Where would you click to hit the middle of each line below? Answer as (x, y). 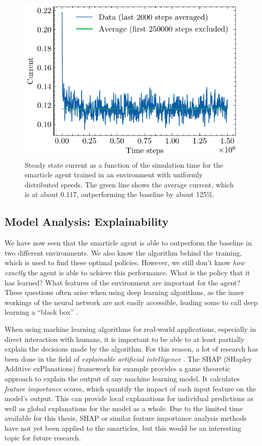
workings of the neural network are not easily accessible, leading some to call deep (131, 302)
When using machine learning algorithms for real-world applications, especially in (130, 329)
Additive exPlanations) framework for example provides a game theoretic (117, 368)
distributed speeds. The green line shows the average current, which (129, 184)
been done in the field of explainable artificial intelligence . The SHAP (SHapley (128, 358)
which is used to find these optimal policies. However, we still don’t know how (125, 262)
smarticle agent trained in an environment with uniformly (114, 175)
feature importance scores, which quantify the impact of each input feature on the (130, 388)
